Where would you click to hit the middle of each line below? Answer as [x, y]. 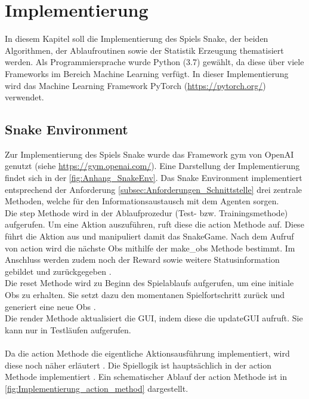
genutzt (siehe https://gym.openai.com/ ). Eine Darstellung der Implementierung [152, 166]
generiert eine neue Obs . [50, 306]
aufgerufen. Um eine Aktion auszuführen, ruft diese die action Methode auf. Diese [154, 224]
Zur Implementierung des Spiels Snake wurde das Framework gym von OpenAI [149, 154]
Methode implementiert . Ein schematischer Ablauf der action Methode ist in [146, 377]
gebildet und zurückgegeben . [58, 271]
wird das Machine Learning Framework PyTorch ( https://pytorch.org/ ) [135, 85]
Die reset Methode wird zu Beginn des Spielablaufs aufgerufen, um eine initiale [149, 283]
